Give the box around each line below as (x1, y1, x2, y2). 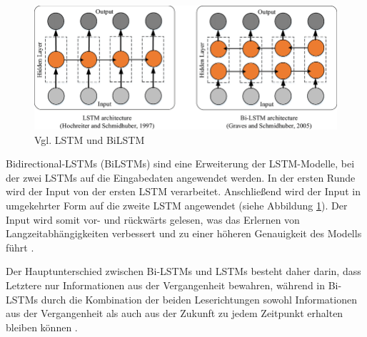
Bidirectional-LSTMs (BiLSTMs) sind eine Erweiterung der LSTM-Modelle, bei (6, 156, 355, 171)
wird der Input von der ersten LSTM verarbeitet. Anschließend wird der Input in (6, 184, 361, 199)
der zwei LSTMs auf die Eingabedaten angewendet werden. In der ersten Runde (6, 170, 356, 185)
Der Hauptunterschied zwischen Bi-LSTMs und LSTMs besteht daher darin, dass (6, 264, 361, 279)
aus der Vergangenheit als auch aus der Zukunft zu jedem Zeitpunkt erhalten (6, 306, 343, 321)
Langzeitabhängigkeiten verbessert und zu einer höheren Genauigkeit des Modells (6, 226, 362, 241)
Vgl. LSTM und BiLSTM (34, 132, 145, 147)
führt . (6, 239, 34, 254)
